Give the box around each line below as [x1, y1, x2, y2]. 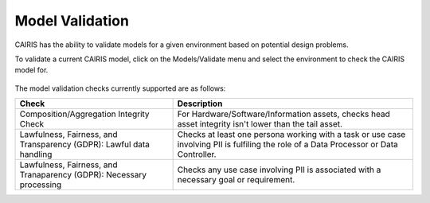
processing [19, 179, 62, 190]
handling [19, 149, 53, 160]
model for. [14, 65, 49, 75]
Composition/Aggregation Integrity [19, 108, 150, 119]
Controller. [177, 149, 217, 160]
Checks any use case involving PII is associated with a [177, 164, 381, 175]
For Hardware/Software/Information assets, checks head [177, 108, 390, 119]
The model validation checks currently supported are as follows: [14, 84, 226, 93]
